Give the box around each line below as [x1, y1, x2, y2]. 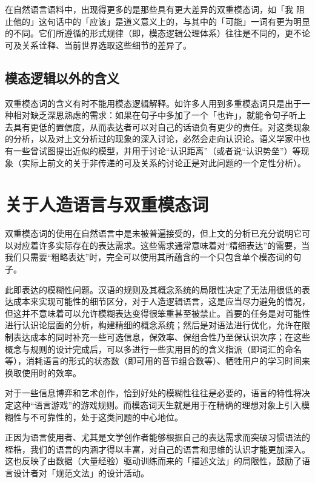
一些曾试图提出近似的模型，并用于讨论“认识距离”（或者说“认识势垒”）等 [13, 144, 301, 157]
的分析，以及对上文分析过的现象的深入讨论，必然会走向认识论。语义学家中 [5, 132, 302, 145]
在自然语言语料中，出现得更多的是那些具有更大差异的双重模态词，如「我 [5, 3, 293, 15]
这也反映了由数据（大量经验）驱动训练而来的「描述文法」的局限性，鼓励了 [5, 454, 302, 467]
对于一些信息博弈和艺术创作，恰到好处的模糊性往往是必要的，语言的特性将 [5, 387, 302, 399]
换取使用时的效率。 [5, 366, 81, 379]
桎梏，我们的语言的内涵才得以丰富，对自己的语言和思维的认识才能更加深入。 [5, 442, 310, 455]
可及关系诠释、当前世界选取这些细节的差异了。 [5, 38, 191, 51]
